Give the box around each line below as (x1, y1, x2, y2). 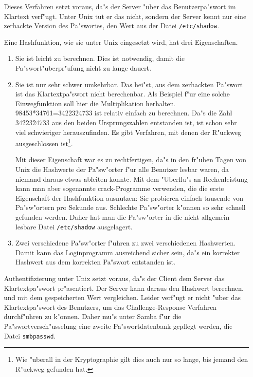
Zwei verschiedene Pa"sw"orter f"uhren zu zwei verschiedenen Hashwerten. (15, 238, 236, 248)
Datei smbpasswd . (4, 330, 56, 340)
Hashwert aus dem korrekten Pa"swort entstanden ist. (15, 257, 176, 267)
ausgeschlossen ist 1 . (15, 137, 73, 148)
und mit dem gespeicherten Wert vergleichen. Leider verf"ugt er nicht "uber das (4, 292, 241, 302)
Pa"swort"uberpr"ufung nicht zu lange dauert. (15, 63, 151, 73)
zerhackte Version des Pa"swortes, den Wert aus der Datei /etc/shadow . (4, 20, 219, 31)
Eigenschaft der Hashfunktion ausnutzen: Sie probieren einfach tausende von (15, 192, 243, 203)
